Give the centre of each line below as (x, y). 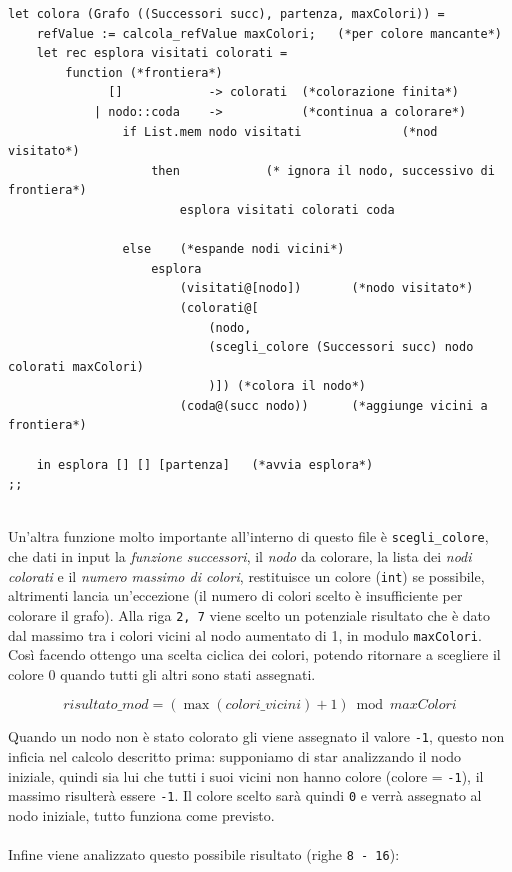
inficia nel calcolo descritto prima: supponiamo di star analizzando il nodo (235, 756)
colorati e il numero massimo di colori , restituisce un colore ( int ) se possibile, (246, 575)
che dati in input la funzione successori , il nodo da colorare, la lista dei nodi (240, 556)
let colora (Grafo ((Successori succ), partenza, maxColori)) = (226, 14)
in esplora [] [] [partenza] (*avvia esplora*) (205, 464)
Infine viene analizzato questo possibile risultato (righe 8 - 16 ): (204, 854)
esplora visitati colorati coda (287, 209)
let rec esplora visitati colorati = (162, 53)
